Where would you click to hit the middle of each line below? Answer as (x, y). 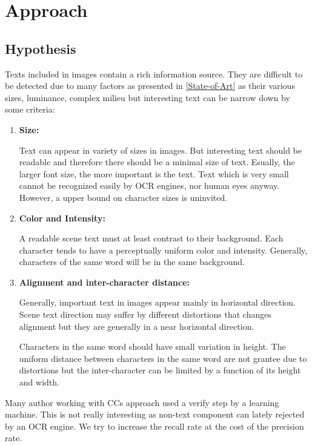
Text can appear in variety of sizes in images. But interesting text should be (160, 150)
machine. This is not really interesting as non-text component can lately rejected (155, 414)
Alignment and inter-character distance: (104, 282)
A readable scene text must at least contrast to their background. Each (151, 238)
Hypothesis (41, 48)
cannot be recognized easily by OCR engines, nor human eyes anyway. (149, 185)
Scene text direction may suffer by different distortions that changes (145, 314)
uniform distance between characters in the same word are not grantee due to (163, 358)
